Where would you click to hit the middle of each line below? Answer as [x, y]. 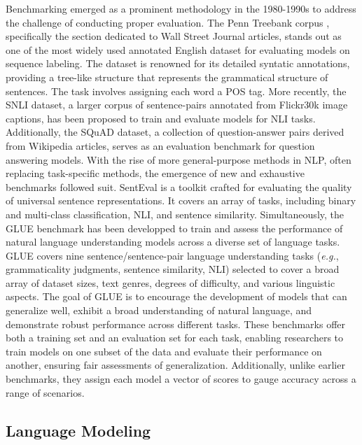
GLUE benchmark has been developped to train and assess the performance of [174, 228]
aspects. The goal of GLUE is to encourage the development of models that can [176, 296]
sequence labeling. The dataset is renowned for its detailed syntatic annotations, [178, 63]
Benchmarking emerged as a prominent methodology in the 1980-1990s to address [181, 8]
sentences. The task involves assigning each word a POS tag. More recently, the [176, 91]
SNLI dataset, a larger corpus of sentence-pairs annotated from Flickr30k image [177, 105]
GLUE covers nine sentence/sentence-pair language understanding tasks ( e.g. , [172, 255]
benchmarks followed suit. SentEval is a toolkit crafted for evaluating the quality [179, 186]
